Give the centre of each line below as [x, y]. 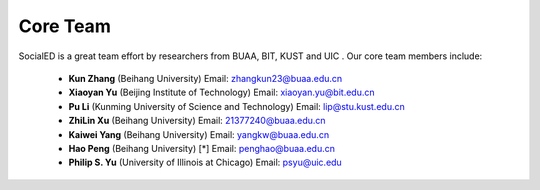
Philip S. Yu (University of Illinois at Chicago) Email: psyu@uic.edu [205, 162]
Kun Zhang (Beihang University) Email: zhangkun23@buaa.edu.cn [205, 78]
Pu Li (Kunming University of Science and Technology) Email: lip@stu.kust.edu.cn [236, 106]
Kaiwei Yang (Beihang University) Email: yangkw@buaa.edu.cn [199, 134]
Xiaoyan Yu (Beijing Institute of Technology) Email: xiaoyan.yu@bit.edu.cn [221, 92]
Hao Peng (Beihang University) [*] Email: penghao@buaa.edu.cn [201, 148]
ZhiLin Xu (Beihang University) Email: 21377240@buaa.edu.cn [197, 121]
